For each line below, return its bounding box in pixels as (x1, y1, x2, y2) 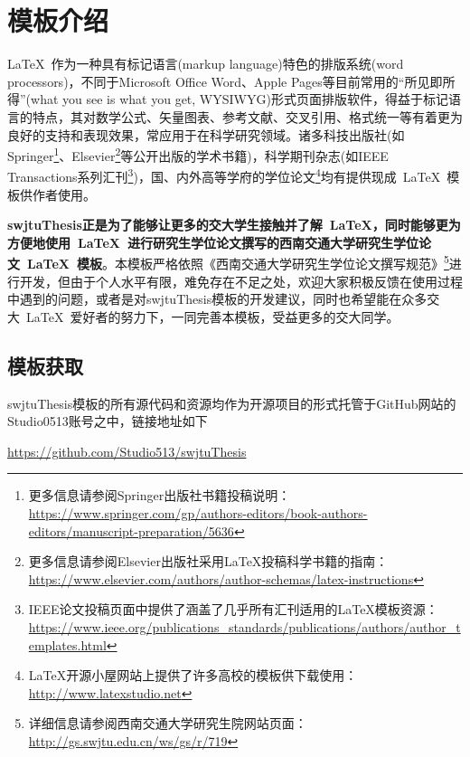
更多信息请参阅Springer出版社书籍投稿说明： (28, 486, 291, 505)
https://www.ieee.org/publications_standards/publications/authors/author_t (28, 617, 461, 636)
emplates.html (28, 635, 107, 654)
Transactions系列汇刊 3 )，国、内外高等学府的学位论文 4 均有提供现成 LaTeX (7, 165, 441, 185)
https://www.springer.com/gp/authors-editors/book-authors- (28, 503, 368, 522)
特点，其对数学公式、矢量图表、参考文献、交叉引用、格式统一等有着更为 (32, 107, 463, 126)
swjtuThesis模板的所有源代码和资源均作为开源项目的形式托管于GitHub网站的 (7, 393, 456, 412)
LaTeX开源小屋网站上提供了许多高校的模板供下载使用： (28, 666, 358, 685)
